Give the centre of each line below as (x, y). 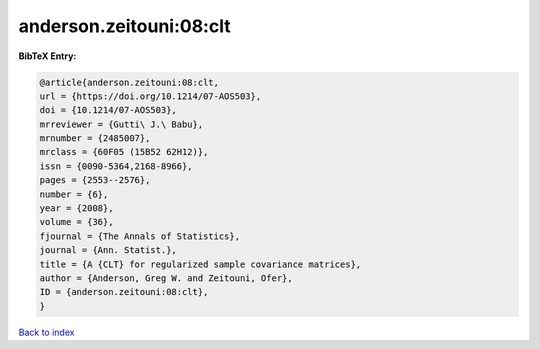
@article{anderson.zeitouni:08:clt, (129, 82)
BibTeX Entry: (47, 56)
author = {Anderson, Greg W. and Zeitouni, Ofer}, (166, 278)
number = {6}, (74, 194)
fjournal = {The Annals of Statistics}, (139, 236)
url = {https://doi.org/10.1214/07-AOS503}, (150, 96)
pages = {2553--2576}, (95, 180)
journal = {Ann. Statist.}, (108, 250)
